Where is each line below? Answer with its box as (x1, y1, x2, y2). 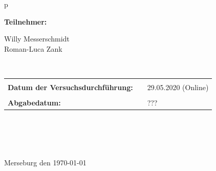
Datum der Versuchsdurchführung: (8, 81, 133, 92)
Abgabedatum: (8, 97, 61, 108)
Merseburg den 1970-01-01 (4, 157, 87, 167)
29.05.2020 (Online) (147, 81, 209, 92)
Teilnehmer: (4, 16, 47, 27)
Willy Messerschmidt (4, 33, 70, 44)
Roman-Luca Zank (4, 43, 62, 54)
